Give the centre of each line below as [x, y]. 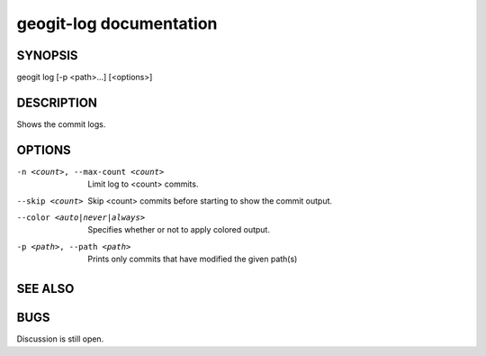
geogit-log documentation [117, 23]
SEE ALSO [45, 289]
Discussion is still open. [60, 339]
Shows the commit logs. [61, 124]
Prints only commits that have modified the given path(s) [193, 259]
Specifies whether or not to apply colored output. [179, 230]
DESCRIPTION [57, 102]
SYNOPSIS [47, 55]
